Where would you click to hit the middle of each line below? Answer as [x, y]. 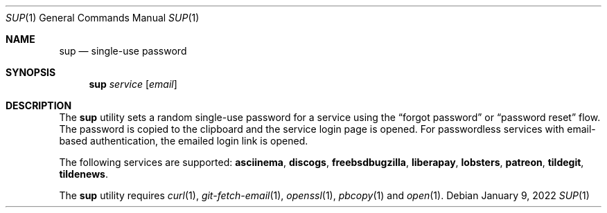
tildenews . [83, 174]
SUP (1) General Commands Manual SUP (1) [103, 18]
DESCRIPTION [39, 105]
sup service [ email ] [133, 84]
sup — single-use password [123, 51]
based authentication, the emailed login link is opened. [184, 141]
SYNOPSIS [31, 72]
